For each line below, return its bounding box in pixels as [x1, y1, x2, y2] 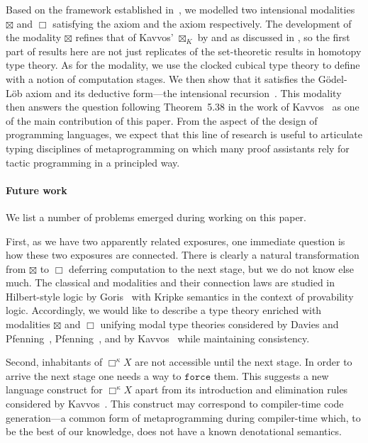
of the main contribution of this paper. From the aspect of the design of [6, 113, 318, 128]
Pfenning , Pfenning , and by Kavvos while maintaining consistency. [6, 330, 310, 345]
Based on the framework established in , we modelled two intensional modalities [6, 2, 355, 16]
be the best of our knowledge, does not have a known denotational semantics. [6, 424, 342, 439]
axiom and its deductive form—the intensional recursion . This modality [26, 85, 342, 100]
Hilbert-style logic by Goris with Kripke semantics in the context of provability [6, 288, 354, 303]
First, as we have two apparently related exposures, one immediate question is [6, 233, 345, 248]
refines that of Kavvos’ [75, 30, 174, 45]
